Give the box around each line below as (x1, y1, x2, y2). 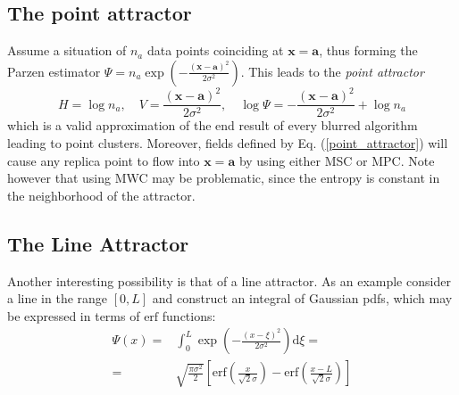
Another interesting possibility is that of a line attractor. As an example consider (7, 271, 451, 290)
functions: (162, 306, 216, 325)
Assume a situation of (7, 41, 127, 60)
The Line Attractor (7, 229, 189, 257)
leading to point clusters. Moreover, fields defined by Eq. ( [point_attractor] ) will (7, 133, 448, 152)
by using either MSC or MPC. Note (238, 151, 435, 169)
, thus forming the (319, 41, 418, 60)
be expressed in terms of (7, 306, 140, 325)
